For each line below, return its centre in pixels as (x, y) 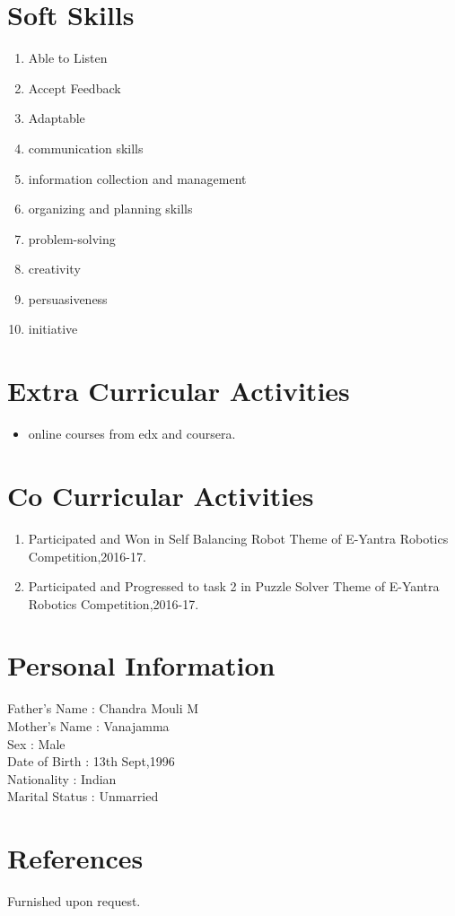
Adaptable (57, 118)
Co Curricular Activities (161, 495)
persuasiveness (68, 298)
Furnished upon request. (74, 901)
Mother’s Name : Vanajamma (88, 726)
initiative (53, 329)
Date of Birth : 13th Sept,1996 (91, 761)
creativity (54, 269)
